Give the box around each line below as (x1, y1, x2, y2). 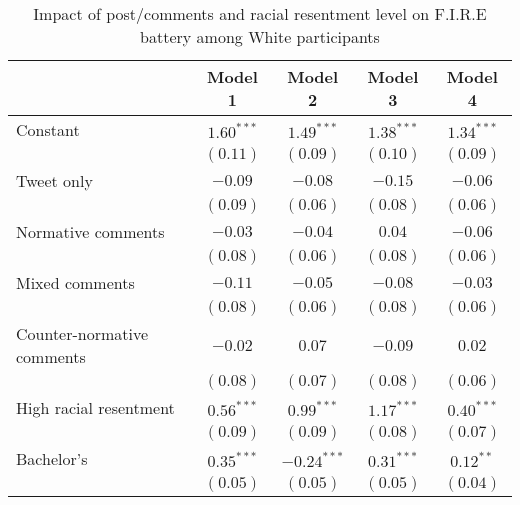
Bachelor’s (16, 447, 88, 470)
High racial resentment (16, 396, 175, 419)
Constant (16, 118, 80, 141)
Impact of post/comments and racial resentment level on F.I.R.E (33, 2, 487, 25)
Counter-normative (16, 322, 149, 345)
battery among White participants (140, 25, 380, 48)
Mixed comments (16, 271, 135, 294)
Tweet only (16, 169, 93, 192)
